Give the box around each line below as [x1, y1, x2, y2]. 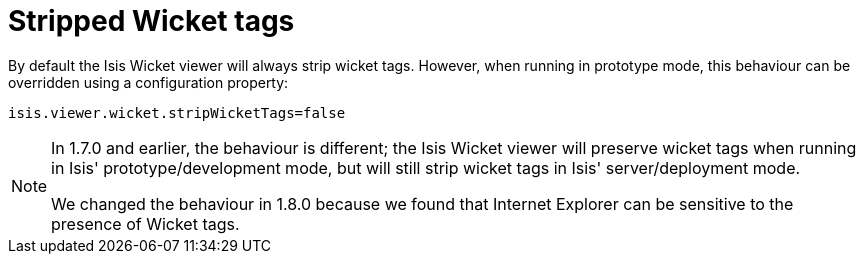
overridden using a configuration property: [8, 73, 289, 91]
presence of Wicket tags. [51, 213, 240, 234]
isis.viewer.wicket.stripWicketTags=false [8, 104, 346, 121]
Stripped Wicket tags [8, 4, 295, 38]
